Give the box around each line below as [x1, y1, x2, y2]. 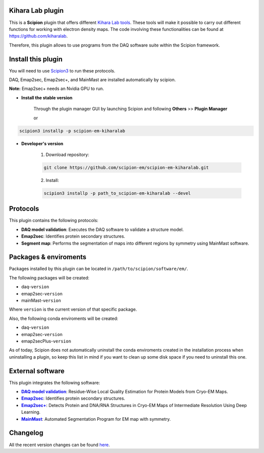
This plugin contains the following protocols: [9, 218, 99, 224]
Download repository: [45, 152, 89, 158]
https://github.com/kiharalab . [9, 33, 68, 39]
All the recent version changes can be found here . [9, 442, 110, 448]
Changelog [9, 429, 44, 437]
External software [9, 367, 65, 375]
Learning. [21, 409, 41, 415]
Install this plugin [9, 55, 63, 63]
